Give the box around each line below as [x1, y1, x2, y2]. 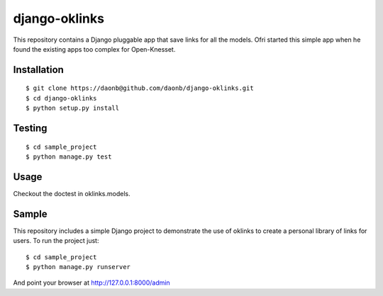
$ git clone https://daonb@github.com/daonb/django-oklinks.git [26, 84, 255, 92]
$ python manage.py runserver [26, 263, 131, 271]
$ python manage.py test [26, 152, 112, 161]
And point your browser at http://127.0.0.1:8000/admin [13, 278, 170, 287]
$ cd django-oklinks [26, 94, 97, 102]
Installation [13, 64, 64, 76]
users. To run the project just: [13, 237, 99, 245]
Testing [13, 122, 48, 134]
